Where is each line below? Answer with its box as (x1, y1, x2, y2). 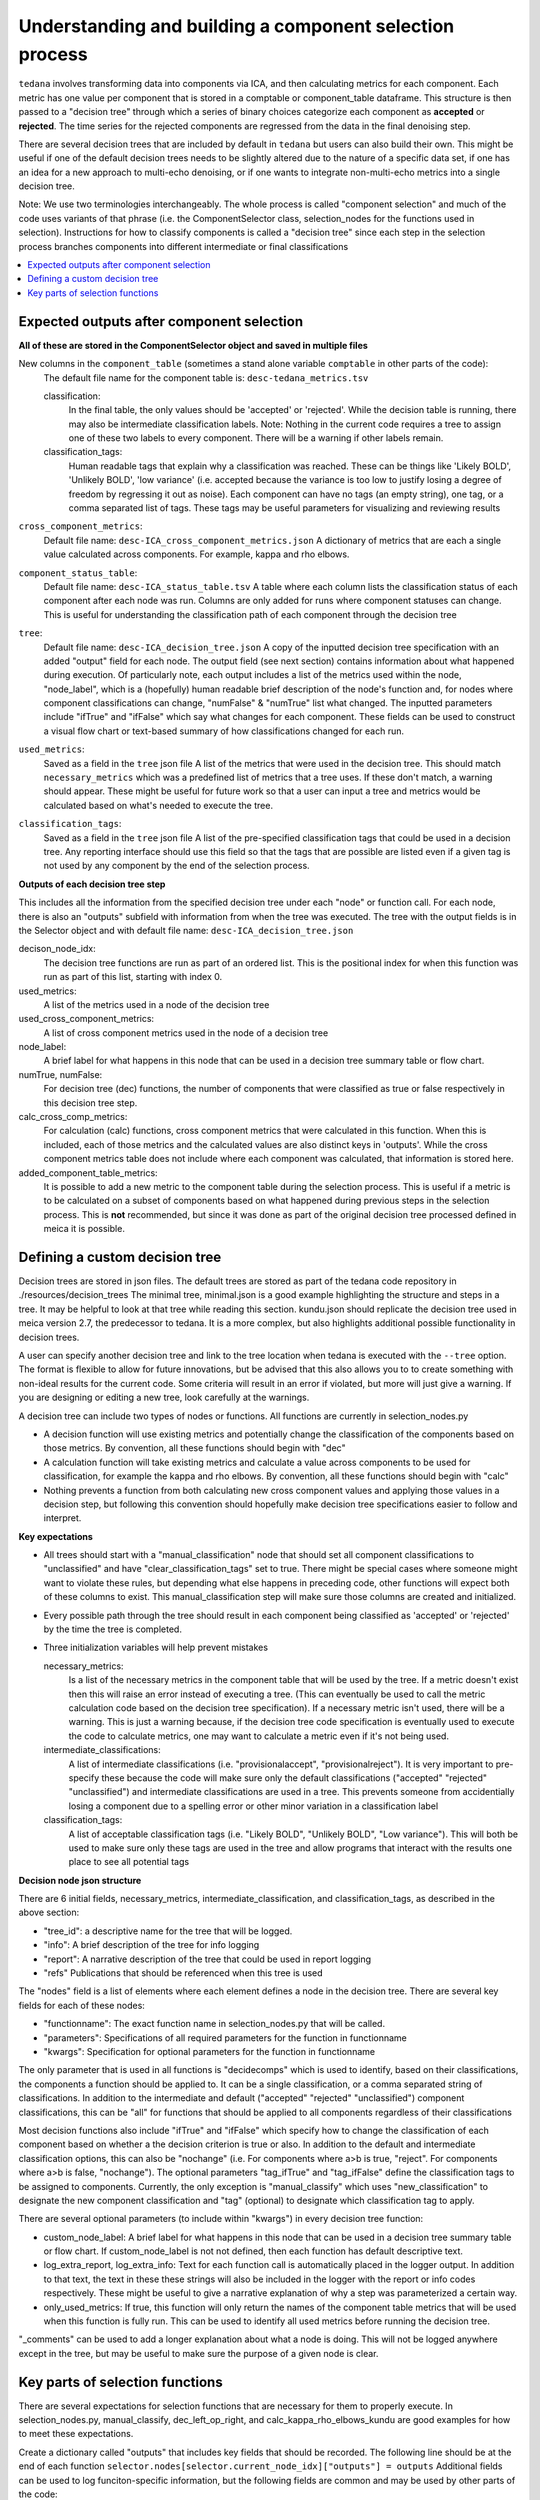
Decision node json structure (18, 1874, 142, 1886)
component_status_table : (18, 566, 138, 579)
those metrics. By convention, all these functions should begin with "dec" (43, 1442, 346, 1454)
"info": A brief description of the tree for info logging (43, 1939, 260, 1951)
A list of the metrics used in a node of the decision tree (43, 998, 270, 1010)
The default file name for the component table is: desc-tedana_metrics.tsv (43, 371, 369, 384)
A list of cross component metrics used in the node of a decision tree (43, 1026, 329, 1039)
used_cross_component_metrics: (18, 1013, 155, 1025)
